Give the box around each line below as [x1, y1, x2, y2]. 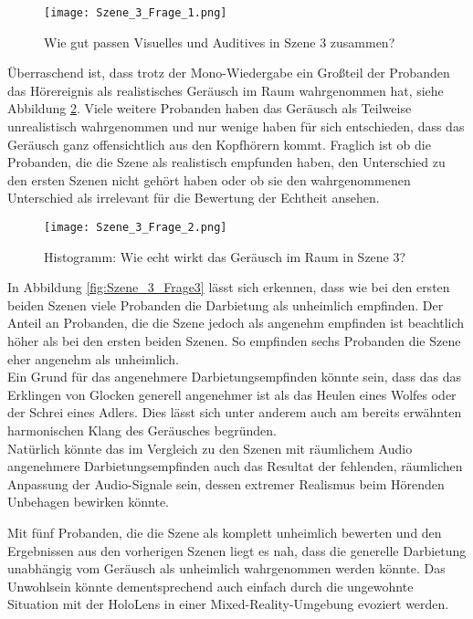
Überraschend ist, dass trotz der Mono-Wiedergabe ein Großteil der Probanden [7, 63, 450, 82]
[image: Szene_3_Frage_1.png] [44, 6, 227, 19]
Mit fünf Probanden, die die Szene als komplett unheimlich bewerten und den [7, 522, 442, 541]
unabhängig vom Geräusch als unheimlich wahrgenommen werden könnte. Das [7, 559, 446, 578]
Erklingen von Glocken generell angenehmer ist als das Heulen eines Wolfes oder [7, 384, 457, 404]
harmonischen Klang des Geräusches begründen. [7, 421, 277, 439]
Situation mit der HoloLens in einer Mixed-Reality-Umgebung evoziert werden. [7, 594, 449, 614]
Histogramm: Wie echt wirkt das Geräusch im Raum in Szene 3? [44, 247, 406, 266]
